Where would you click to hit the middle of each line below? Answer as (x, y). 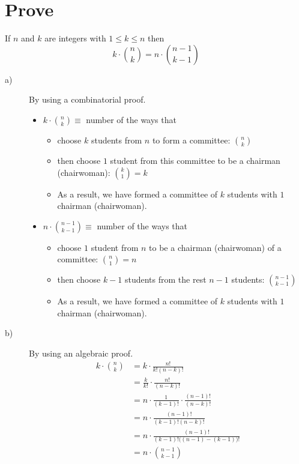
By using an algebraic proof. (81, 353)
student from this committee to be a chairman (195, 160)
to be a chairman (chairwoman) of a (215, 247)
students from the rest (165, 279)
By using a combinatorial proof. (87, 99)
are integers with (75, 38)
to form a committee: (191, 140)
